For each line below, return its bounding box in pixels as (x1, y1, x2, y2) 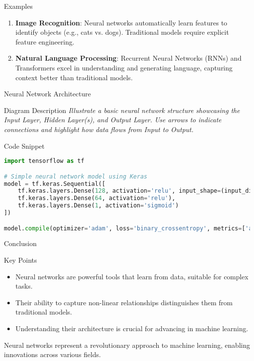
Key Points (4, 255, 37, 265)
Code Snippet (4, 140, 45, 151)
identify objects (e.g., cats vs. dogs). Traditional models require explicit (15, 27, 229, 37)
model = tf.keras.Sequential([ (4, 180, 106, 187)
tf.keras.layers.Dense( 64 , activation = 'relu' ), (18, 195, 175, 202)
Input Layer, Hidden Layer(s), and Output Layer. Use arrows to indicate (4, 114, 222, 125)
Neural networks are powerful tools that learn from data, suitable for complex (15, 271, 249, 281)
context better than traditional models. (15, 72, 133, 82)
